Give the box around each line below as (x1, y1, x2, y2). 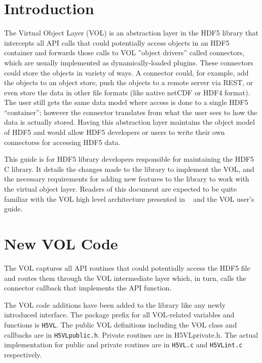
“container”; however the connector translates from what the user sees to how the (4, 106, 257, 117)
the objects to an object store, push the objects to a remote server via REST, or (4, 77, 253, 88)
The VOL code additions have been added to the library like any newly (4, 299, 226, 310)
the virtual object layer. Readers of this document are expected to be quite (4, 184, 237, 194)
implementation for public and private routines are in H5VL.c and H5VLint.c (4, 339, 243, 350)
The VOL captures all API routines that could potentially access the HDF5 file (4, 262, 250, 273)
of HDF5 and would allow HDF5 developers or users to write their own (4, 127, 225, 137)
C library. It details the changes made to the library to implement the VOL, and (4, 163, 254, 174)
